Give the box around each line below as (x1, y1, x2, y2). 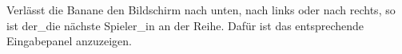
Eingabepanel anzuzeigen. (6, 33, 132, 49)
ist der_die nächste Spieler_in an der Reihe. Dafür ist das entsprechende (6, 17, 364, 33)
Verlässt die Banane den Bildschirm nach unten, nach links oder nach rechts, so (6, 2, 396, 17)
